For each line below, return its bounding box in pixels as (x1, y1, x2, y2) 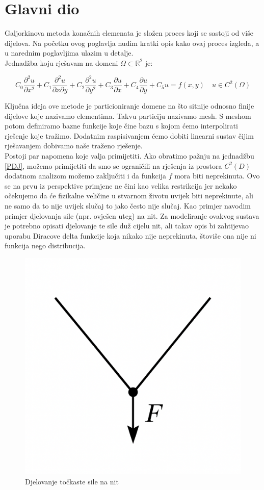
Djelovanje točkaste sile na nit (25, 476, 119, 486)
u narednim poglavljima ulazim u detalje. (5, 47, 134, 58)
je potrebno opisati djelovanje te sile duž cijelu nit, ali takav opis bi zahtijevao (5, 220, 249, 231)
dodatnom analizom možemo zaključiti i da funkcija (5, 170, 166, 181)
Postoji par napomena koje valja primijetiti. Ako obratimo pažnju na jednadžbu (5, 150, 254, 161)
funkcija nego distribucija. (5, 240, 86, 251)
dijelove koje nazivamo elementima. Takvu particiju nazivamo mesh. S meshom (5, 110, 251, 121)
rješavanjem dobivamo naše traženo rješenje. (5, 140, 143, 151)
